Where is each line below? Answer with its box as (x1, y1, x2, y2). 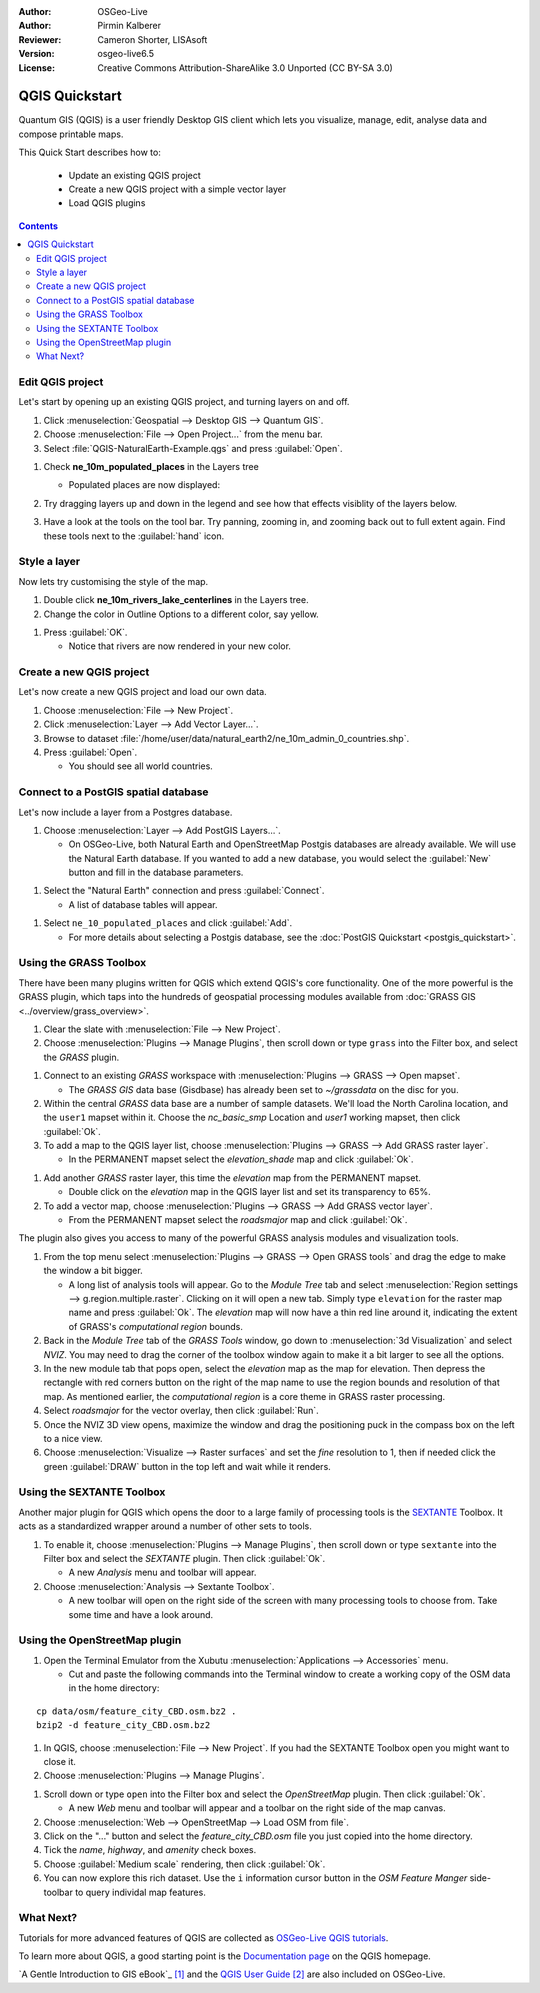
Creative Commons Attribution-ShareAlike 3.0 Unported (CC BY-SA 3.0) (97, 61, 394, 74)
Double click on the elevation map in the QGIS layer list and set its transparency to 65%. (68, 1186, 431, 1198)
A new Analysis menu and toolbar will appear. (68, 1566, 257, 1579)
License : (18, 61, 55, 74)
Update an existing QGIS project (68, 169, 202, 181)
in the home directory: (68, 1682, 160, 1694)
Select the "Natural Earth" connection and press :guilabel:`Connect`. (43, 885, 325, 897)
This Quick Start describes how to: (18, 146, 162, 159)
